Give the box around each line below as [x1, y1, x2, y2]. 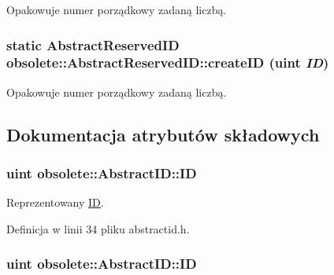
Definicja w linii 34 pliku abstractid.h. [6, 220, 190, 236]
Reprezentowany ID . [6, 194, 104, 211]
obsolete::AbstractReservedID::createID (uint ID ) [6, 53, 329, 72]
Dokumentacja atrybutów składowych [6, 122, 320, 146]
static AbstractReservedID [6, 35, 180, 54]
